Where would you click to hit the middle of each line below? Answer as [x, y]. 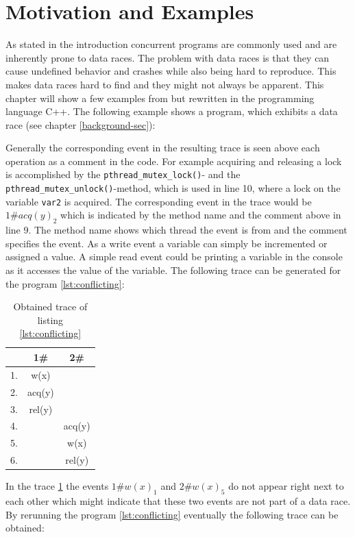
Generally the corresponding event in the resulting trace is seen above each [163, 148]
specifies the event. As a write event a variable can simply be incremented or [167, 243]
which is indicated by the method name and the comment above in [201, 215]
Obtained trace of [50, 307]
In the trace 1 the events [57, 486]
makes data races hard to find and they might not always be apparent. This [165, 84]
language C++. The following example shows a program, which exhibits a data [172, 111]
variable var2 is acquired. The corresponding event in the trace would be [159, 201]
